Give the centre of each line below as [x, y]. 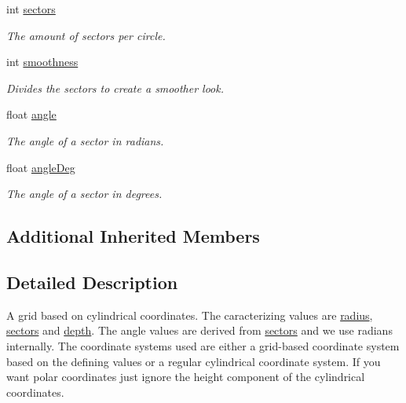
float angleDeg [41, 167]
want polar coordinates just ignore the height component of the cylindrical [186, 377]
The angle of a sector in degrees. [84, 194]
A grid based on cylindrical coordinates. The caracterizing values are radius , [190, 315]
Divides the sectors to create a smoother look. [115, 88]
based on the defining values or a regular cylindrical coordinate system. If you [194, 361]
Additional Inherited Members [133, 236]
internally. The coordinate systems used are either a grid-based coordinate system [203, 345]
